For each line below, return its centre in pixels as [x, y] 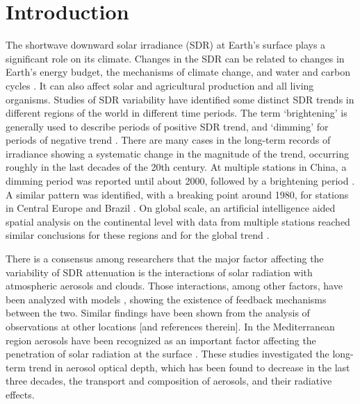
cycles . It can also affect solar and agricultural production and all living [160, 85]
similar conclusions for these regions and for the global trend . [138, 235]
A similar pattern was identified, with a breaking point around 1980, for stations [177, 194]
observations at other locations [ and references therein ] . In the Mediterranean [170, 326]
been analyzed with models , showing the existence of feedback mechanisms [166, 299]
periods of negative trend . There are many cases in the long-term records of [168, 140]
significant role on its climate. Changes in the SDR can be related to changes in [175, 58]
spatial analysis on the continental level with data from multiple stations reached [178, 221]
